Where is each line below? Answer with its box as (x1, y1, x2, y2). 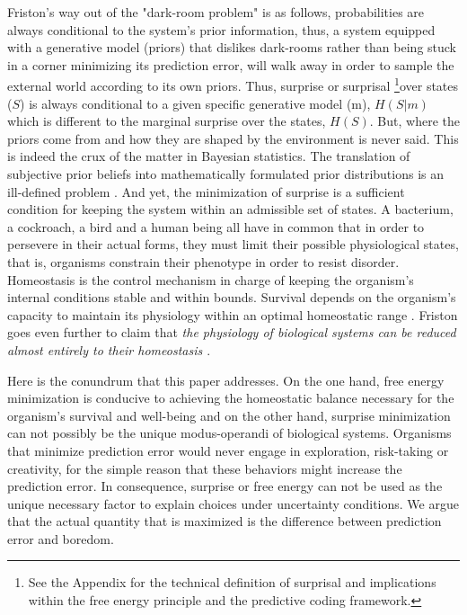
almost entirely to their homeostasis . (7, 340, 211, 359)
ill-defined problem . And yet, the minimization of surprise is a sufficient (7, 182, 405, 201)
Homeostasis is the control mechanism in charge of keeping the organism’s (7, 270, 414, 289)
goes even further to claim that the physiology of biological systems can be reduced (7, 323, 456, 342)
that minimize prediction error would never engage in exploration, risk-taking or (7, 441, 449, 459)
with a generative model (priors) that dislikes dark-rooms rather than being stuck (7, 38, 457, 57)
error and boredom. (7, 529, 114, 548)
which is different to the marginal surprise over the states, (7, 111, 326, 130)
